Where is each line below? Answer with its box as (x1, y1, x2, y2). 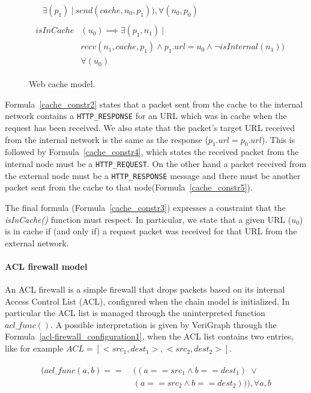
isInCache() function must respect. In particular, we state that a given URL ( (5, 213, 292, 225)
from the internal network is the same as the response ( (5, 133, 208, 145)
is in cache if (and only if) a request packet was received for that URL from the (5, 225, 297, 237)
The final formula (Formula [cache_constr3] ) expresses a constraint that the (5, 201, 286, 213)
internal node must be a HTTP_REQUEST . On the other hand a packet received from (5, 157, 307, 170)
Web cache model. (29, 78, 95, 90)
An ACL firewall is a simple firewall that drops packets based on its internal (5, 283, 285, 296)
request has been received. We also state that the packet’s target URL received (5, 121, 295, 134)
